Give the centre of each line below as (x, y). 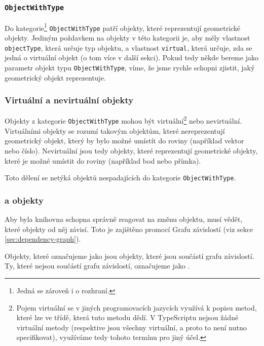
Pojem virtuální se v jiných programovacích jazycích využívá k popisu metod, (137, 307)
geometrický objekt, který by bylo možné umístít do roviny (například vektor (124, 141)
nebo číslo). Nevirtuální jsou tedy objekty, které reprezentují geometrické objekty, (131, 150)
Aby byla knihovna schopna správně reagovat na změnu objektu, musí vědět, (124, 219)
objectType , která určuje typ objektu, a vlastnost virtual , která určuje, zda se (128, 47)
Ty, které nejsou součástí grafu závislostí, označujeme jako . (97, 266)
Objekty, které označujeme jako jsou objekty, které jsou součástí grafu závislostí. (129, 256)
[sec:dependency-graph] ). (43, 239)
